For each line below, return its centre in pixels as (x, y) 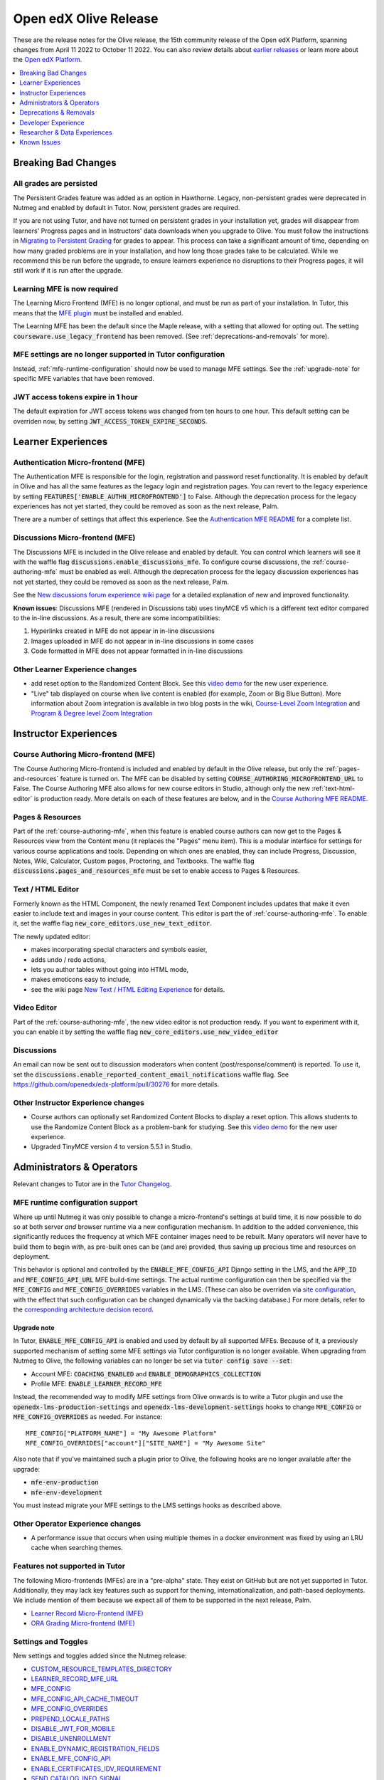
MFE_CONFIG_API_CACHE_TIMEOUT (85, 1699)
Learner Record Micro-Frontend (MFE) (87, 1613)
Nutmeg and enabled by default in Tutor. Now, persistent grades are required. (127, 208)
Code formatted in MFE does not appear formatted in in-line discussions (137, 651)
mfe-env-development (67, 1492)
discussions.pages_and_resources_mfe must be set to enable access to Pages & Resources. (156, 871)
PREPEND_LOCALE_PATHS (70, 1719)
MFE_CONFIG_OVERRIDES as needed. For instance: (88, 1417)
